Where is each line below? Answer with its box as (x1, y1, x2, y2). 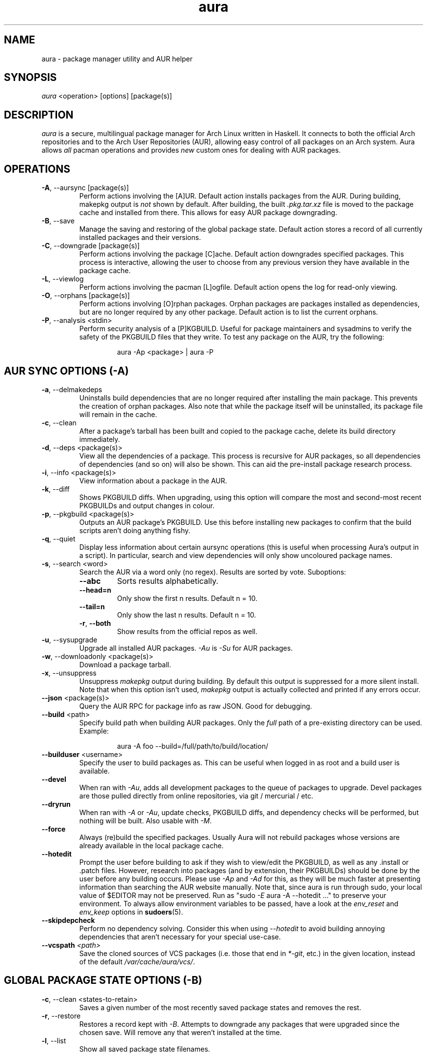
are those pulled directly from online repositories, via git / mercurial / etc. (79, 791, 313, 800)
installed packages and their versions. (79, 233, 201, 242)
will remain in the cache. (79, 410, 157, 419)
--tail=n (79, 602, 105, 611)
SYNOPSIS (4, 71, 57, 84)
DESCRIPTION (4, 108, 74, 121)
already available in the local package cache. (79, 841, 224, 850)
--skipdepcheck (41, 916, 95, 924)
